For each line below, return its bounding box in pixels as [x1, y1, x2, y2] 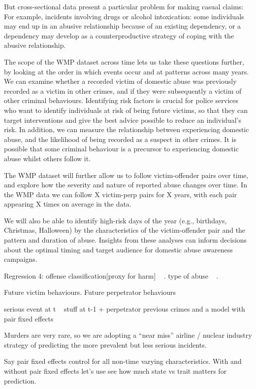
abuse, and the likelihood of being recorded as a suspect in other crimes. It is [4, 134, 236, 144]
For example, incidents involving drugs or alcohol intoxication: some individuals [4, 11, 244, 21]
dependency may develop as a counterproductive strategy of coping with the [4, 30, 234, 40]
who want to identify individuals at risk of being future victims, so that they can [4, 105, 248, 115]
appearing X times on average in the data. [4, 199, 131, 209]
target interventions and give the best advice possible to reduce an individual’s [4, 114, 241, 125]
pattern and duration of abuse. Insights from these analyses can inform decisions [4, 235, 247, 245]
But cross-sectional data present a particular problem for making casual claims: [4, 1, 244, 11]
